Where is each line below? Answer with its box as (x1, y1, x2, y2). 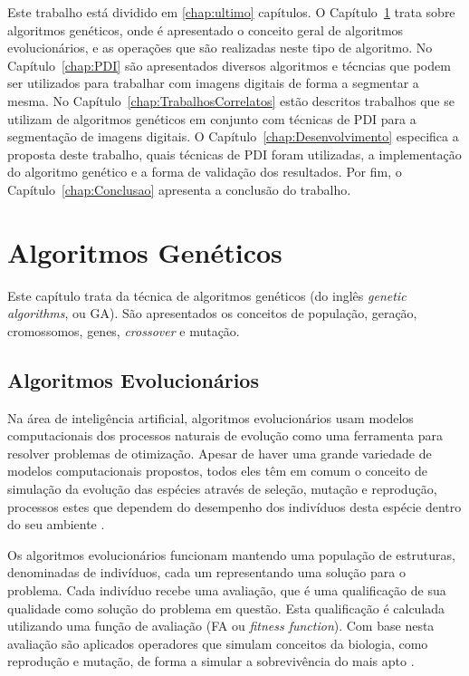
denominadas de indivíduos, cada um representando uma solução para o (7, 563, 406, 582)
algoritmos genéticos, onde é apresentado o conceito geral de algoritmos (7, 20, 404, 39)
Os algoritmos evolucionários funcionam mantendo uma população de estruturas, (7, 545, 455, 564)
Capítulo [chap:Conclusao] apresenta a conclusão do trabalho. (7, 179, 351, 198)
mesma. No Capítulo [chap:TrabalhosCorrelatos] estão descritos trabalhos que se (7, 91, 455, 110)
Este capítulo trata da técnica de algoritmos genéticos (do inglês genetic (7, 285, 407, 304)
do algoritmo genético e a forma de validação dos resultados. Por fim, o (7, 162, 402, 181)
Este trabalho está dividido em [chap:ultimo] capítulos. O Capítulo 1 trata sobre (7, 3, 455, 21)
